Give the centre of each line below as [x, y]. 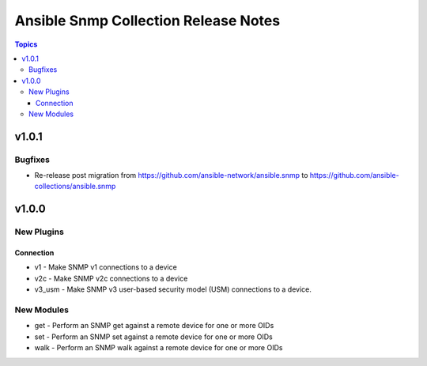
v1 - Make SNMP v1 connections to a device [106, 267]
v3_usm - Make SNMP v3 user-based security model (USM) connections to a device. [173, 289]
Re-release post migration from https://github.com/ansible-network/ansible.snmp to [171, 175]
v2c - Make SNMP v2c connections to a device [111, 278]
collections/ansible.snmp [75, 187]
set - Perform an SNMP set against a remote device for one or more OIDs [153, 337]
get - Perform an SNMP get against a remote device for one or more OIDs [154, 326]
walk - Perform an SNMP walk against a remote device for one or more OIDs [159, 348]
